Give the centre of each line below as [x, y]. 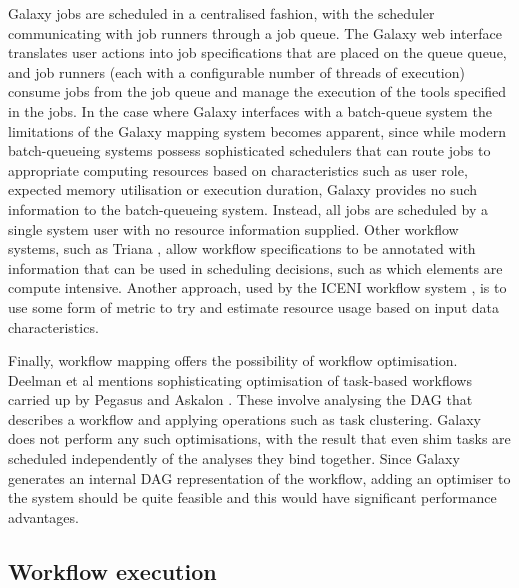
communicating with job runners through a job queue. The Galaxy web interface [255, 32]
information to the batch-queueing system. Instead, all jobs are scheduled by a [248, 208]
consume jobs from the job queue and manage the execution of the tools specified [257, 91]
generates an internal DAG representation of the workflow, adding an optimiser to [259, 477]
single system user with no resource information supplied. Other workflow [233, 228]
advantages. [43, 516]
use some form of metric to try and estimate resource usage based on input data [253, 306]
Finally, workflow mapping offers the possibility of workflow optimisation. [233, 360]
